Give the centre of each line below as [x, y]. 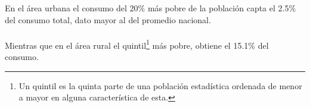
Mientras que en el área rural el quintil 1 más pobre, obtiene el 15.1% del [137, 44]
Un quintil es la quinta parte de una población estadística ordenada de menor [160, 85]
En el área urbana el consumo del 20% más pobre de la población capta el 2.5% [151, 8]
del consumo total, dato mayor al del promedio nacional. [108, 19]
